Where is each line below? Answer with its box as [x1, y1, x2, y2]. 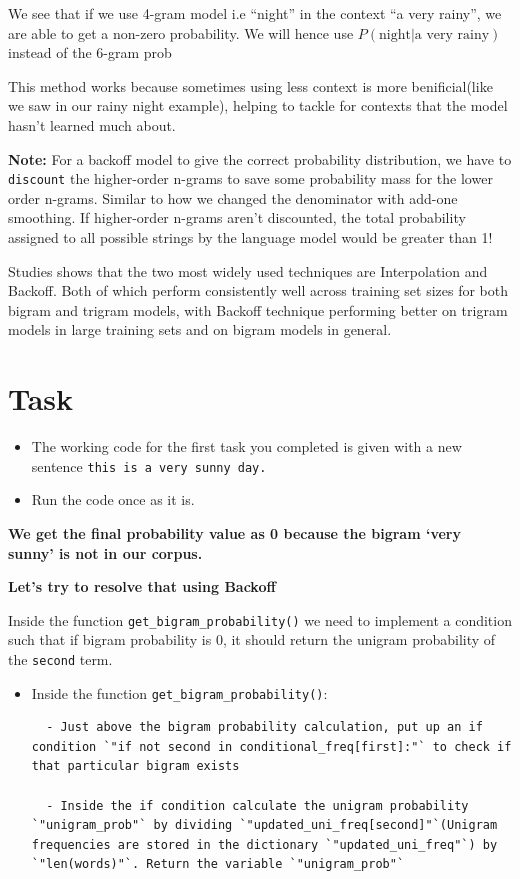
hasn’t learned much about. [8, 114, 176, 135]
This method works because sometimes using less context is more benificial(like [8, 75, 493, 96]
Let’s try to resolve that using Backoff [8, 576, 276, 597]
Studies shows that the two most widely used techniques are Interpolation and [8, 260, 488, 281]
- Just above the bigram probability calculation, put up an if [46, 720, 483, 735]
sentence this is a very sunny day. [31, 455, 267, 476]
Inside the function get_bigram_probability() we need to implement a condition [8, 609, 512, 630]
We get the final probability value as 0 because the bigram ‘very [8, 522, 461, 543]
